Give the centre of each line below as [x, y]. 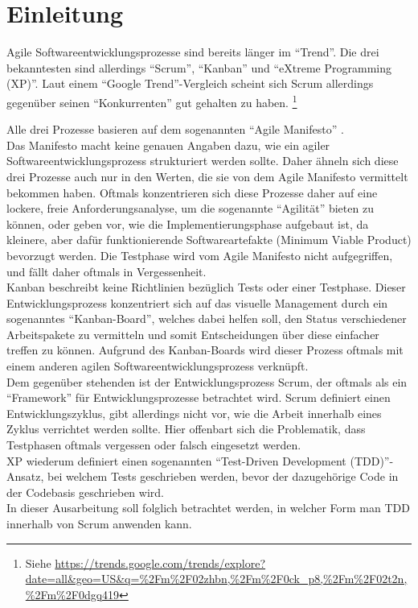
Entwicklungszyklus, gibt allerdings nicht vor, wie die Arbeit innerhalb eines [194, 413]
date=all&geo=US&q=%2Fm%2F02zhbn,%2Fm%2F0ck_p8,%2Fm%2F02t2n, [216, 579]
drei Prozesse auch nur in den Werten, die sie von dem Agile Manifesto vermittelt [207, 176]
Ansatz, [25, 476]
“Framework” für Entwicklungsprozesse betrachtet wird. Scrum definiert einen [199, 397]
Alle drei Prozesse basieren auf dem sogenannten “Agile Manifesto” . [175, 129]
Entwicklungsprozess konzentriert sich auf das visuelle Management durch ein [197, 302]
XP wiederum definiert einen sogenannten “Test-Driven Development [176, 460]
